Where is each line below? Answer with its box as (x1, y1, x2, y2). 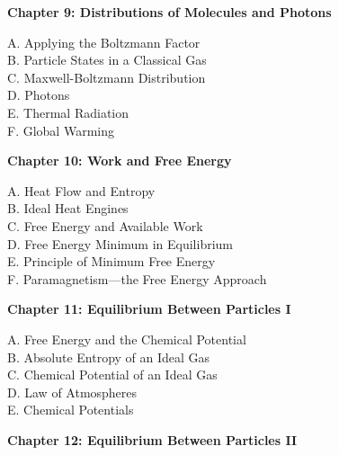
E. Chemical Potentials (7, 400, 134, 419)
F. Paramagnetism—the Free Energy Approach (7, 269, 267, 288)
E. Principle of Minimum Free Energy (7, 252, 216, 271)
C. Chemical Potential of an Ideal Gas (7, 365, 218, 384)
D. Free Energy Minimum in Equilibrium (7, 234, 234, 253)
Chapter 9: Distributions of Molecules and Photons (7, 3, 332, 21)
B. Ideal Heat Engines (7, 199, 129, 218)
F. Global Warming (7, 120, 114, 139)
